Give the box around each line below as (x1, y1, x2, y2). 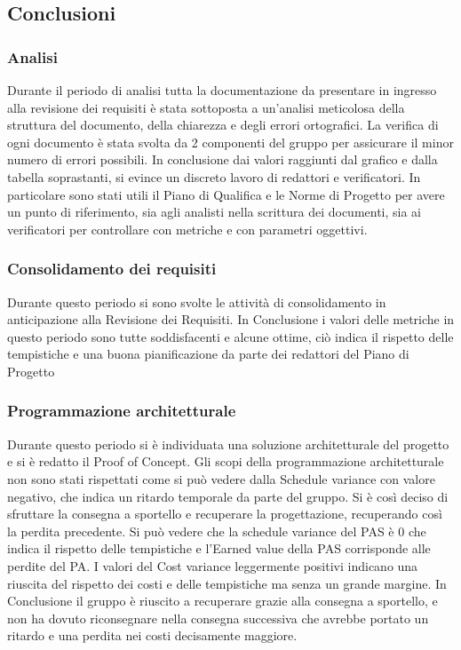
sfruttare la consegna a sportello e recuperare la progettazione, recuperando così (7, 504, 442, 523)
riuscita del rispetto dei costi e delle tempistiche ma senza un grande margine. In (7, 574, 447, 592)
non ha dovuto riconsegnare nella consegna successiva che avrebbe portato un (7, 608, 429, 627)
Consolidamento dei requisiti (7, 258, 217, 280)
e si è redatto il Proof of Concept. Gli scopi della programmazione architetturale (7, 452, 444, 471)
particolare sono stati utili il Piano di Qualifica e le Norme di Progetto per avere (7, 185, 445, 203)
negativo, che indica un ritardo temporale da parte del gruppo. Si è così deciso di (7, 487, 449, 505)
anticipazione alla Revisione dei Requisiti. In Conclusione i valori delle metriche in (7, 310, 455, 329)
